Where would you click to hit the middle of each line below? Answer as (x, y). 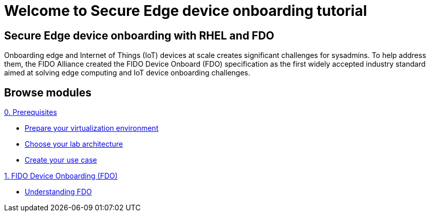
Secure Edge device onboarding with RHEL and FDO (139, 35)
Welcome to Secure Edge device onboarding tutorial (186, 11)
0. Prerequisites (31, 112)
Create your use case (61, 160)
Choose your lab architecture (74, 144)
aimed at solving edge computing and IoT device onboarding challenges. (127, 73)
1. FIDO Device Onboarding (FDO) (61, 176)
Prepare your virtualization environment (92, 128)
